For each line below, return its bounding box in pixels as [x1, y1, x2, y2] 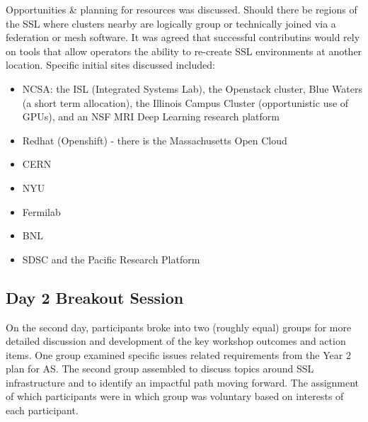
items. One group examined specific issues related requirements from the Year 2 [6, 347, 351, 362]
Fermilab [22, 204, 61, 219]
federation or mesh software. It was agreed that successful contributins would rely [6, 30, 360, 45]
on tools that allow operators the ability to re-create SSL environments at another [6, 43, 362, 58]
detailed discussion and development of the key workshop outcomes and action [6, 333, 346, 348]
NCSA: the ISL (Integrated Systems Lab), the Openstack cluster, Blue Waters [22, 81, 362, 96]
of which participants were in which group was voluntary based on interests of [6, 389, 344, 404]
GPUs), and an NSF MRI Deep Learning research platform [22, 109, 280, 124]
